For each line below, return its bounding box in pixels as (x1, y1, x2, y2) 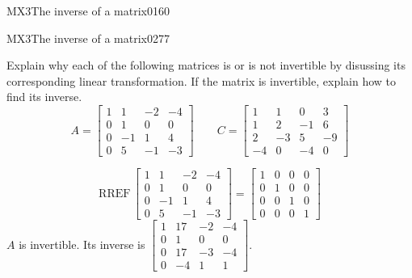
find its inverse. (6, 88, 82, 105)
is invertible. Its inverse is (19, 235, 145, 252)
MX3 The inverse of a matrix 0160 (6, 2, 170, 19)
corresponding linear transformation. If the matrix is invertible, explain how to (6, 72, 397, 89)
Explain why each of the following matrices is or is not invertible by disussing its (6, 57, 406, 74)
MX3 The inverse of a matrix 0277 (6, 29, 170, 46)
